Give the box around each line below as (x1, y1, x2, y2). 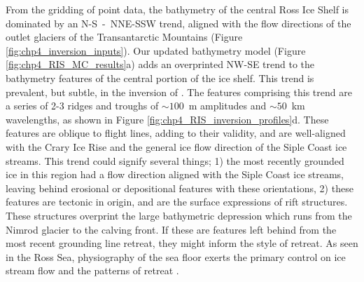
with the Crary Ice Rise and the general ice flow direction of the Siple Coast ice (6, 139, 347, 154)
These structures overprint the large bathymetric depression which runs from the (6, 208, 352, 222)
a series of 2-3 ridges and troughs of (6, 98, 159, 113)
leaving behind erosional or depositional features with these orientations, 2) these (6, 180, 353, 195)
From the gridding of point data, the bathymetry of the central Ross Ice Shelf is (6, 2, 349, 16)
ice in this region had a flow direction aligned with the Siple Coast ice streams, (6, 167, 344, 182)
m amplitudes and (188, 98, 267, 113)
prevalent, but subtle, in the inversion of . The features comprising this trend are (6, 84, 352, 99)
